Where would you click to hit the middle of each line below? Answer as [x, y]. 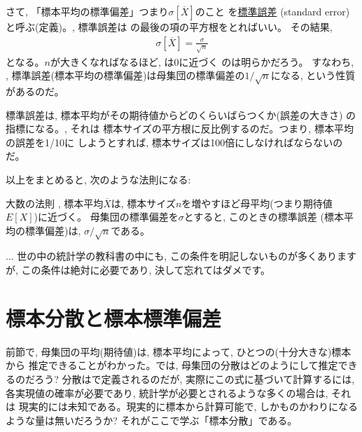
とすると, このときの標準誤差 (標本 [264, 217]
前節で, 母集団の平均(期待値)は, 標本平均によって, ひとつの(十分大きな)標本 [179, 351]
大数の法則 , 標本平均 [55, 203]
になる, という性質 [313, 75]
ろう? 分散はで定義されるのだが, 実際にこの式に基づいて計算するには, [195, 378]
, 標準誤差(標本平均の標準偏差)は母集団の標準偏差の [125, 75]
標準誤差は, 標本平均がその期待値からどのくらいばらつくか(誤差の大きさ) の [181, 114]
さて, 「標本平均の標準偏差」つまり [87, 11]
